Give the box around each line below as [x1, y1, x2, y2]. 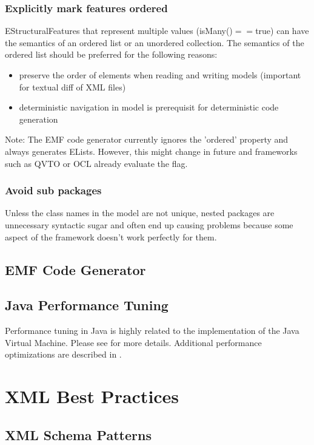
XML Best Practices [5, 384, 179, 409]
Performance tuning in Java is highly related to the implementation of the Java [5, 324, 299, 337]
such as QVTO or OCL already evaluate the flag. [5, 157, 188, 169]
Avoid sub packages [5, 183, 102, 198]
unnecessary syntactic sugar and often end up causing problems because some [5, 218, 293, 231]
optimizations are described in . [5, 348, 122, 361]
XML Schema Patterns [5, 425, 152, 444]
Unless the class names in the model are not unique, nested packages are [5, 206, 275, 219]
